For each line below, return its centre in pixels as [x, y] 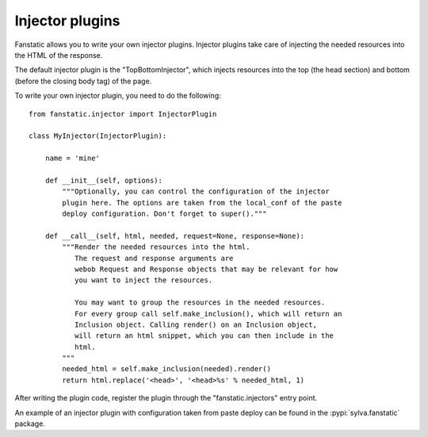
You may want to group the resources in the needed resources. [200, 303]
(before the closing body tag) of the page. [83, 81]
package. [30, 424]
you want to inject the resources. [143, 280]
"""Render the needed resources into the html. [156, 247]
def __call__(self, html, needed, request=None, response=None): [175, 236]
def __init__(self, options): [103, 180]
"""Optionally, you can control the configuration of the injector [196, 192]
